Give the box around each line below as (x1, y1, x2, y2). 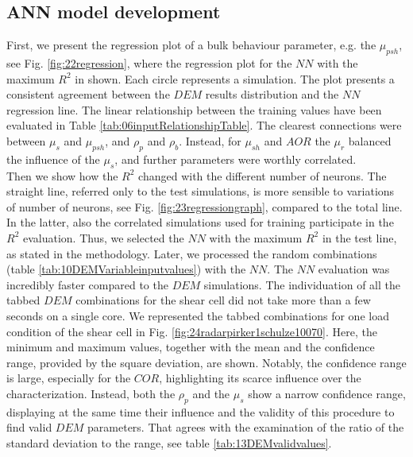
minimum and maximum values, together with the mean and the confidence (6, 339, 375, 355)
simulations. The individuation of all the (203, 276, 400, 292)
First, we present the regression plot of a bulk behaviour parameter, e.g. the (6, 37, 376, 53)
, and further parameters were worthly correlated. (114, 150, 357, 167)
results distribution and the (205, 86, 339, 103)
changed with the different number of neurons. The (138, 167, 387, 184)
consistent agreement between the (6, 86, 170, 103)
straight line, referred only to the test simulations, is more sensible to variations (6, 183, 395, 199)
